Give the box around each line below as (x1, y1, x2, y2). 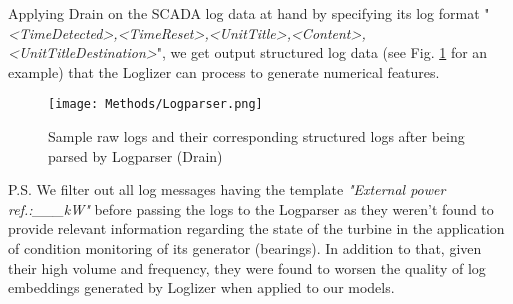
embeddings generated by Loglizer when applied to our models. (8, 277, 395, 298)
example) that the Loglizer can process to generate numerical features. (8, 61, 440, 82)
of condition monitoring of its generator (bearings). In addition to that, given (8, 238, 482, 258)
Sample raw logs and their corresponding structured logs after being (48, 126, 465, 147)
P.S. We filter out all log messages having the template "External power (8, 179, 446, 200)
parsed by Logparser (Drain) (48, 145, 223, 166)
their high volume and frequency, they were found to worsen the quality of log (8, 257, 486, 278)
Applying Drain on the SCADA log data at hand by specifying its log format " (8, 3, 490, 23)
